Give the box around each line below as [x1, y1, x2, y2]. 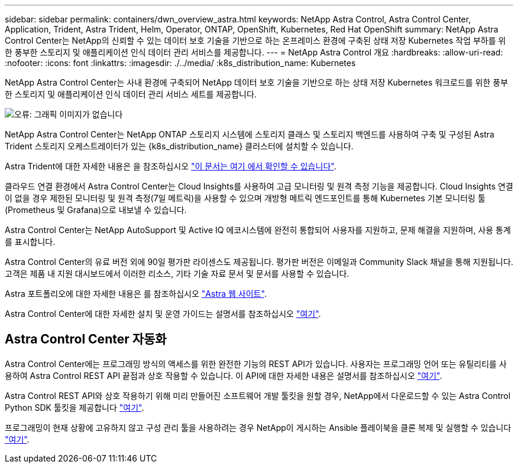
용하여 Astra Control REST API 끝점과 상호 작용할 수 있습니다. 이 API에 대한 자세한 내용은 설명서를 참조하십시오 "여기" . [5, 370, 442, 381]
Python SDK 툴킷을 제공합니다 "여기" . [5, 402, 144, 413]
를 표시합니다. [5, 237, 56, 247]
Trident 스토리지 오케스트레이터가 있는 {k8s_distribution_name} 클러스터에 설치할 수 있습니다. [5, 141, 354, 151]
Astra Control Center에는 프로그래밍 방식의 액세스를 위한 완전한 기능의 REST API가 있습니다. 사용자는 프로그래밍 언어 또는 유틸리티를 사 [5, 358, 507, 369]
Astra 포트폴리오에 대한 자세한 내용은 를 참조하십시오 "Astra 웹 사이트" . [5, 289, 267, 299]
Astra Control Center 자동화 [5, 332, 167, 347]
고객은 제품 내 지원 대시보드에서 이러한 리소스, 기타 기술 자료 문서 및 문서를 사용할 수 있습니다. [5, 269, 349, 279]
